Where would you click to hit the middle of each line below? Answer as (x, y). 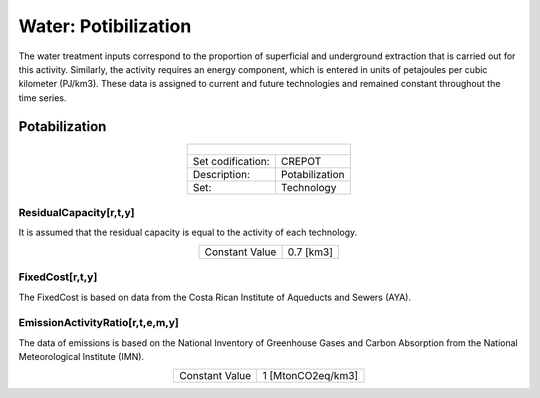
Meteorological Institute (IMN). (81, 357)
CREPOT (301, 161)
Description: (221, 174)
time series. (42, 97)
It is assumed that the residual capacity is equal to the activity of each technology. (188, 232)
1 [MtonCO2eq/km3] (310, 376)
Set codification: (231, 161)
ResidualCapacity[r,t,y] (76, 212)
